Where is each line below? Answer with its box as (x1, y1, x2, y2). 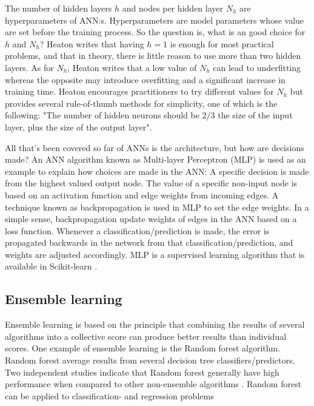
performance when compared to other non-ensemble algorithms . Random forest (5, 377, 302, 390)
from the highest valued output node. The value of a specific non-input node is (5, 177, 298, 189)
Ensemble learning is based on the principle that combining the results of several (5, 318, 305, 331)
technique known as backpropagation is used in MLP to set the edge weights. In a (5, 200, 309, 213)
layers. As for (5, 61, 54, 73)
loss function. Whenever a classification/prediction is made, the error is (5, 224, 270, 237)
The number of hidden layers (5, 2, 112, 14)
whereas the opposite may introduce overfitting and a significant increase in (5, 73, 286, 86)
